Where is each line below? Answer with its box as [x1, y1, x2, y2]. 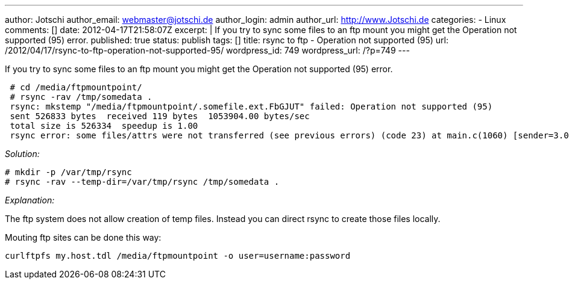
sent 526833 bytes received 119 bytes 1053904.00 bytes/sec [10, 111, 310, 121]
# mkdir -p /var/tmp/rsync [5, 167, 132, 177]
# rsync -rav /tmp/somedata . [10, 92, 152, 102]
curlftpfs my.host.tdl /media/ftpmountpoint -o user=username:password [5, 251, 351, 261]
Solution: [5, 149, 40, 159]
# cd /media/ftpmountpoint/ [10, 82, 142, 92]
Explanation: [5, 195, 55, 205]
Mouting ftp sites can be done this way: [5, 232, 162, 242]
